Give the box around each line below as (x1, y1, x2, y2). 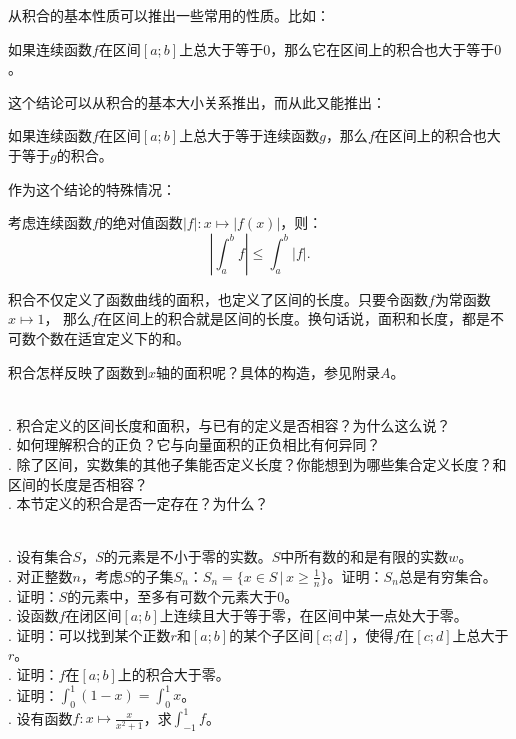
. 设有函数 (8, 707, 73, 728)
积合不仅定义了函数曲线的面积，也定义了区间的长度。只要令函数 (8, 288, 428, 309)
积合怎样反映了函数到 (8, 361, 148, 382)
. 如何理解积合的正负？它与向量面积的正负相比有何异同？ (8, 434, 381, 455)
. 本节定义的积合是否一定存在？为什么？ (8, 493, 269, 514)
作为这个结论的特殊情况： (8, 178, 176, 199)
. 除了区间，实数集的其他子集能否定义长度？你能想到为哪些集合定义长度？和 (8, 453, 507, 474)
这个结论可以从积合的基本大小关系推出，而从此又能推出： (8, 91, 386, 112)
